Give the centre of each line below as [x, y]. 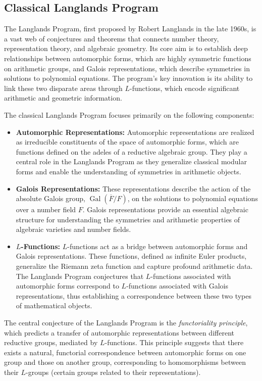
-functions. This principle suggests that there [174, 342]
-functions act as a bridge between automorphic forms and [158, 246]
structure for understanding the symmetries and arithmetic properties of [128, 219]
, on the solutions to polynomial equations [193, 198]
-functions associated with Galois [177, 286]
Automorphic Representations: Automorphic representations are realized [135, 132]
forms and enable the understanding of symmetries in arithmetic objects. [128, 171]
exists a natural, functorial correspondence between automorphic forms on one [125, 352]
